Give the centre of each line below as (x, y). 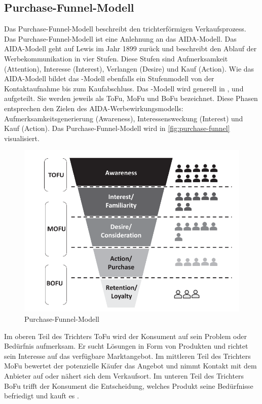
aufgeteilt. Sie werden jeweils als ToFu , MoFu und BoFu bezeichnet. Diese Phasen (131, 98)
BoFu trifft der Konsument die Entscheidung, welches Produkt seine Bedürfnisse (129, 385)
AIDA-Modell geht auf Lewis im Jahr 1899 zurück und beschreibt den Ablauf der (130, 48)
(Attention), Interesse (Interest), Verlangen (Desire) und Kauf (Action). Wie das (129, 68)
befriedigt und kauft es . (42, 396)
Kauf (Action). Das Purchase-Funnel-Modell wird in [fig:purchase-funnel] (117, 128)
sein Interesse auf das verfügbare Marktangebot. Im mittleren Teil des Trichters (127, 356)
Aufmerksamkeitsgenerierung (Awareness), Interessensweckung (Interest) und (124, 118)
